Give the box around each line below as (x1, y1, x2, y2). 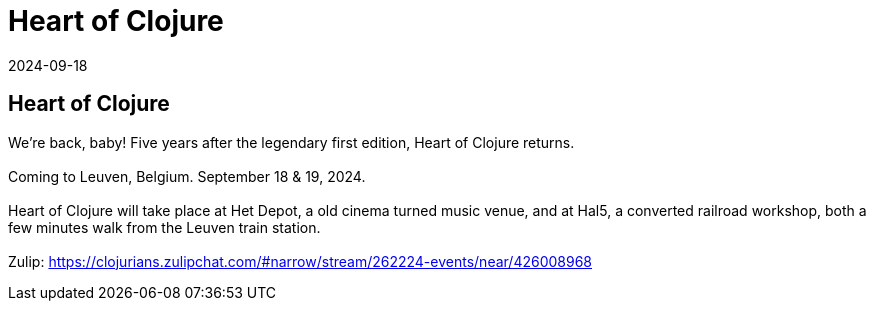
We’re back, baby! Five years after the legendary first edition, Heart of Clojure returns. (8, 133, 575, 151)
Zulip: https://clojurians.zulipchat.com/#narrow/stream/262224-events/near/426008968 (8, 252, 592, 270)
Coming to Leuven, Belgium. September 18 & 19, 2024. (8, 167, 366, 185)
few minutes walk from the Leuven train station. (8, 218, 321, 236)
